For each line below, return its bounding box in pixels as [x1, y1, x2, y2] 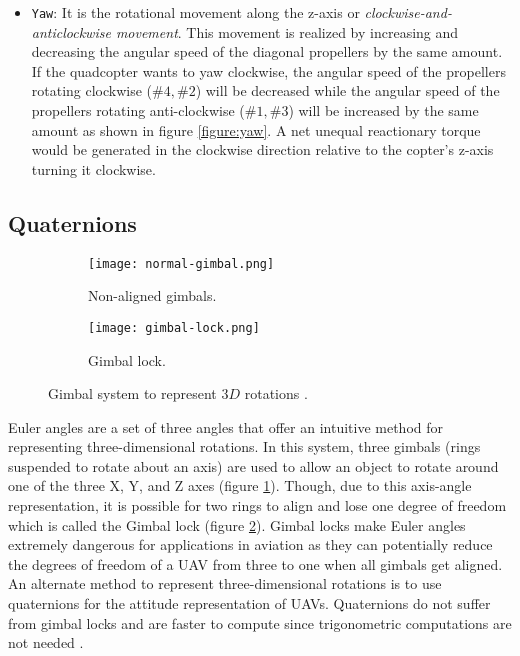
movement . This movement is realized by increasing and [115, 21, 459, 42]
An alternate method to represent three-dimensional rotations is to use [8, 573, 442, 594]
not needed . [8, 632, 84, 653]
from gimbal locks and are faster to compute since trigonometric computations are [8, 612, 512, 633]
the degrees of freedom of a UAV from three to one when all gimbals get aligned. [8, 553, 503, 574]
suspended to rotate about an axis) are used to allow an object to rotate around [8, 455, 499, 476]
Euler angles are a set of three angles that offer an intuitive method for [8, 416, 443, 437]
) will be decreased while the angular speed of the [195, 80, 500, 101]
